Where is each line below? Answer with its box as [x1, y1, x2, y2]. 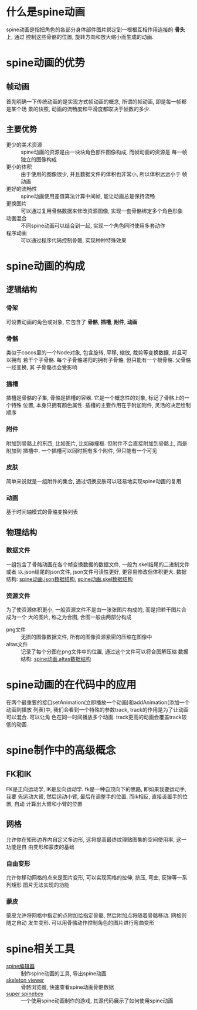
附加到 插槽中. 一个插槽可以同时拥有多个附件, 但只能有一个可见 [6, 447, 157, 454]
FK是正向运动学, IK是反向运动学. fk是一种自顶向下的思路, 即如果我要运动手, [6, 786, 186, 793]
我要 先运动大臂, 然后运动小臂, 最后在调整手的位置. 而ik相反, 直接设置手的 [6, 793, 183, 800]
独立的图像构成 [21, 155, 57, 162]
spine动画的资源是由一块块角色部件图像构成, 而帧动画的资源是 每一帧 [21, 148, 188, 155]
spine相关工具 [6, 942, 75, 955]
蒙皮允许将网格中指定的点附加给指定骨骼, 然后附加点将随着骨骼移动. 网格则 [6, 912, 186, 919]
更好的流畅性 [6, 185, 37, 192]
